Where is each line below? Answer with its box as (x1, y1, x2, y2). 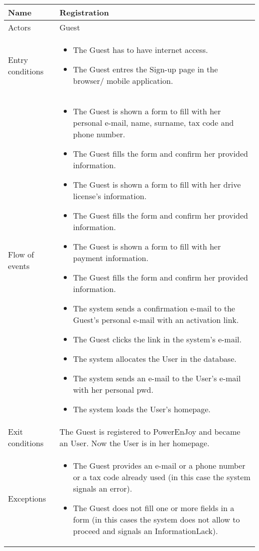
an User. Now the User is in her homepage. (59, 437, 210, 449)
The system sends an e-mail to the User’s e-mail (73, 372, 241, 384)
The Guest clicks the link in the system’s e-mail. (73, 333, 242, 345)
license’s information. (73, 190, 147, 202)
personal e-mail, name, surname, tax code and (73, 117, 234, 128)
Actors (8, 21, 31, 33)
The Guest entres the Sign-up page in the (73, 63, 218, 75)
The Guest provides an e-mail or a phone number (73, 460, 246, 471)
